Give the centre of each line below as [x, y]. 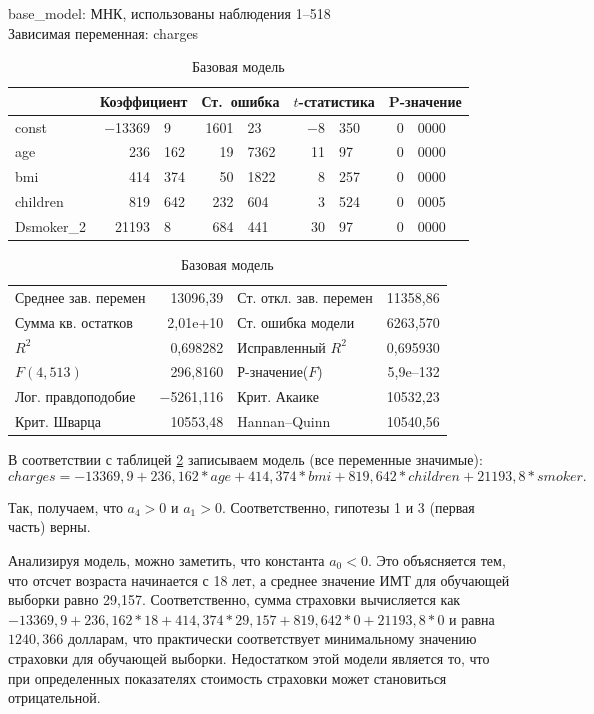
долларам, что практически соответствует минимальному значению [272, 638]
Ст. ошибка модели [296, 321]
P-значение [425, 100]
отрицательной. [54, 697]
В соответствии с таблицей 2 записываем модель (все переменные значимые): [245, 459]
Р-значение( [273, 371]
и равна [472, 618]
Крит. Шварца [58, 421]
